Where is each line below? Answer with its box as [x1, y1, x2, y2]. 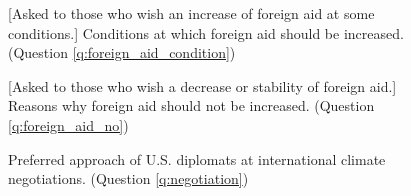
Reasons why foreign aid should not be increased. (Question [8, 95, 375, 116]
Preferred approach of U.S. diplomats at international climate [8, 148, 386, 169]
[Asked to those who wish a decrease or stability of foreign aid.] [8, 75, 397, 96]
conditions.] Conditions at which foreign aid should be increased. [8, 22, 404, 43]
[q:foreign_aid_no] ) [8, 114, 129, 135]
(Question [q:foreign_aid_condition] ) [8, 42, 236, 63]
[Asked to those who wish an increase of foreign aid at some [8, 3, 375, 23]
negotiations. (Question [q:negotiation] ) [8, 168, 249, 189]
